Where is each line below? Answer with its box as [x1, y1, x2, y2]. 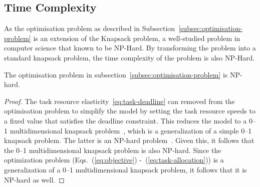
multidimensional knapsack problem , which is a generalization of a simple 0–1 [10, 125, 252, 135]
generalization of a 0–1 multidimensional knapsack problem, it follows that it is [4, 164, 247, 174]
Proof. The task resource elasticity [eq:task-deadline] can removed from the [4, 95, 235, 106]
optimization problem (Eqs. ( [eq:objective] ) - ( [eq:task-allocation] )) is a [4, 154, 224, 165]
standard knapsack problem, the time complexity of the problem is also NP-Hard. [4, 52, 255, 62]
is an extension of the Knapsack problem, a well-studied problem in [33, 32, 240, 43]
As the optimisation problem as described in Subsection [4, 23, 175, 33]
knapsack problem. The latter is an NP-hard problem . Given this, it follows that [4, 135, 254, 145]
